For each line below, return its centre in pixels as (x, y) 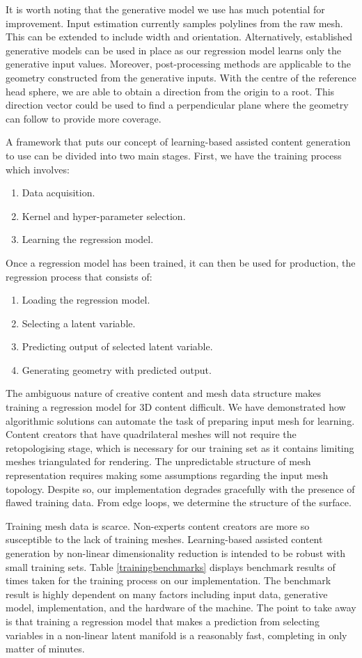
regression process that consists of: (79, 276)
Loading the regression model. (86, 300)
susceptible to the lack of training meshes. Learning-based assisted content (164, 539)
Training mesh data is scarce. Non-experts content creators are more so (158, 525)
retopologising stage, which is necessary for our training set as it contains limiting (180, 447)
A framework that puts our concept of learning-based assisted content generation (178, 142)
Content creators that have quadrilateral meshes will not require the (151, 434)
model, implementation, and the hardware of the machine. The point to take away (181, 608)
